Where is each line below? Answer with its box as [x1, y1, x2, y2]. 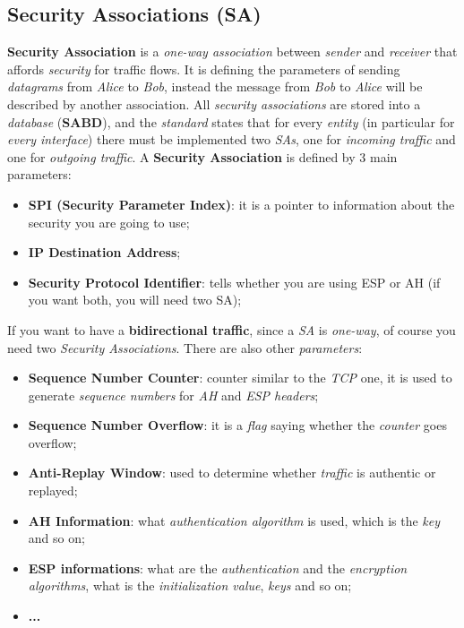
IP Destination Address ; [28, 243, 181, 262]
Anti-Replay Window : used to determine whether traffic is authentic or [28, 463, 436, 482]
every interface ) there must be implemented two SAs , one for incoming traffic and [7, 130, 456, 149]
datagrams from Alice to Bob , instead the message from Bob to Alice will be [7, 77, 423, 96]
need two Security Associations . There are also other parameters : [7, 338, 363, 357]
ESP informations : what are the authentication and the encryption [28, 558, 408, 577]
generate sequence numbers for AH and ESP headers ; [28, 385, 319, 404]
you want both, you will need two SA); [28, 290, 242, 309]
